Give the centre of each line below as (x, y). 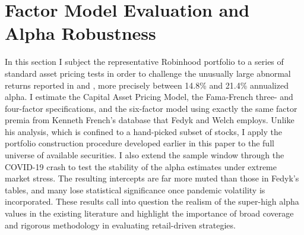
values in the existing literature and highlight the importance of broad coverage (149, 213)
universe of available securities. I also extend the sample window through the (145, 155)
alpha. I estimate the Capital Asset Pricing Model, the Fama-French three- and (149, 97)
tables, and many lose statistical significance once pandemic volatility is (135, 189)
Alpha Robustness (80, 33)
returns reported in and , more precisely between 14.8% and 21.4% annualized (147, 85)
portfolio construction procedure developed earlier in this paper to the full (140, 143)
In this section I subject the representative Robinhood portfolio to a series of (144, 62)
